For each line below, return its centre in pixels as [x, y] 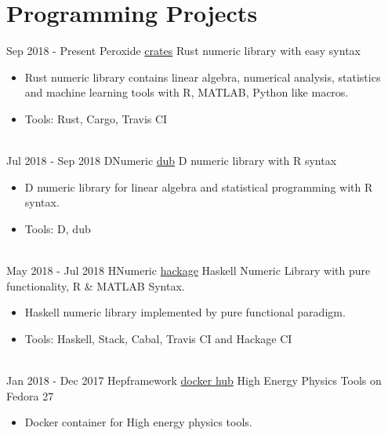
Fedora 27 [30, 395]
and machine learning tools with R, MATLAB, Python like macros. [187, 92]
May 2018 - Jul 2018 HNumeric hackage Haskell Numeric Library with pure [189, 271]
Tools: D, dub [58, 228]
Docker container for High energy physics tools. [138, 422]
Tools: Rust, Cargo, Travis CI [96, 118]
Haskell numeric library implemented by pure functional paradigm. [185, 312]
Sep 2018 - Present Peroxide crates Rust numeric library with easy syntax [183, 51]
